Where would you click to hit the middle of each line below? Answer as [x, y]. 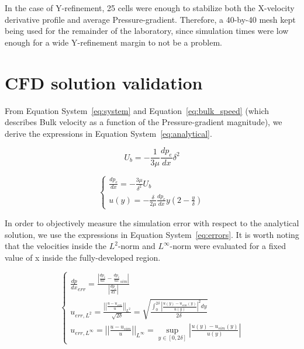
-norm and [137, 246]
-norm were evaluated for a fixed [228, 246]
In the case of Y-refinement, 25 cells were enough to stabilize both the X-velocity [150, 8]
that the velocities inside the [56, 246]
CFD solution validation [104, 82]
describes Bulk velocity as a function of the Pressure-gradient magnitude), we [144, 122]
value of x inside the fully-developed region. [83, 257]
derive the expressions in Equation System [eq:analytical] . [108, 133]
